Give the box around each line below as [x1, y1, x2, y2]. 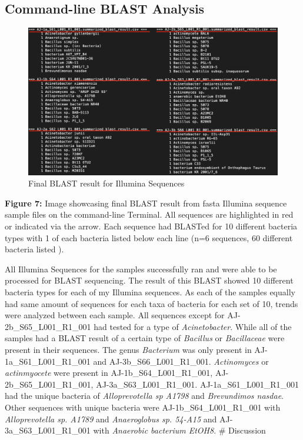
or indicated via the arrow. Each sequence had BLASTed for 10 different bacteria [5, 220, 298, 232]
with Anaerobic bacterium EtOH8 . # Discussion [93, 424, 266, 436]
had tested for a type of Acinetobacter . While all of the [94, 320, 292, 332]
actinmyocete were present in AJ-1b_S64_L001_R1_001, [5, 366, 213, 379]
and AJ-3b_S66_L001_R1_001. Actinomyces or [93, 355, 269, 367]
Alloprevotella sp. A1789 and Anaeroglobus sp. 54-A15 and [5, 412, 217, 425]
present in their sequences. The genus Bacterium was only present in [5, 344, 252, 356]
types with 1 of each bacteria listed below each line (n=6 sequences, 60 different [5, 231, 293, 244]
